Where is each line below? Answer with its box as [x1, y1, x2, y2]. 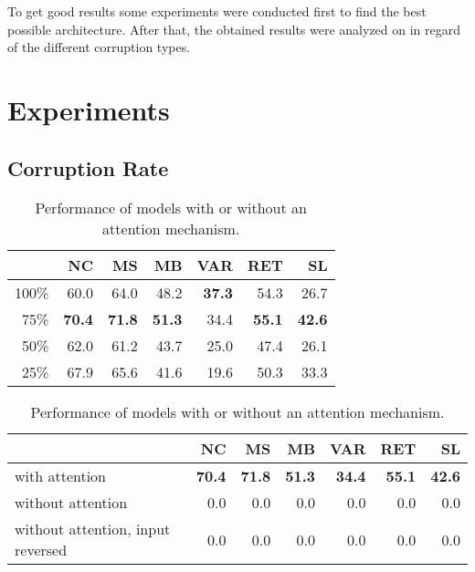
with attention [15, 465, 107, 487]
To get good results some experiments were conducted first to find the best [7, 2, 427, 20]
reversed [15, 539, 68, 561]
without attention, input [15, 518, 171, 540]
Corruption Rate [7, 153, 169, 182]
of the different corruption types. [7, 37, 191, 57]
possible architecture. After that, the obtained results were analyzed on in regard [7, 19, 461, 38]
